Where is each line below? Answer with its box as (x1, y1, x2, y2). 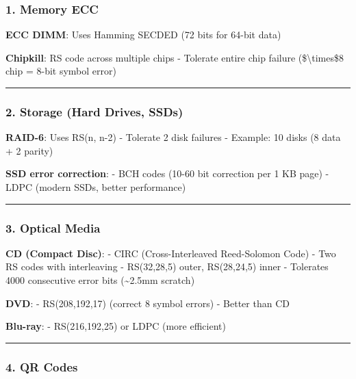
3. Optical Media (5, 219, 101, 236)
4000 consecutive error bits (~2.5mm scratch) (5, 273, 195, 287)
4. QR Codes (5, 358, 78, 375)
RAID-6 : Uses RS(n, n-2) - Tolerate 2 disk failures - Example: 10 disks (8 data (5, 130, 341, 144)
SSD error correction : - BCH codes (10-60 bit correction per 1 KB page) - (5, 166, 329, 181)
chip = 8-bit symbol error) (5, 64, 116, 78)
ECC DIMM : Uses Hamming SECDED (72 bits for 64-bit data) (5, 27, 281, 42)
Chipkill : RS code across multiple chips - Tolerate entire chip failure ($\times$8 (5, 50, 344, 64)
